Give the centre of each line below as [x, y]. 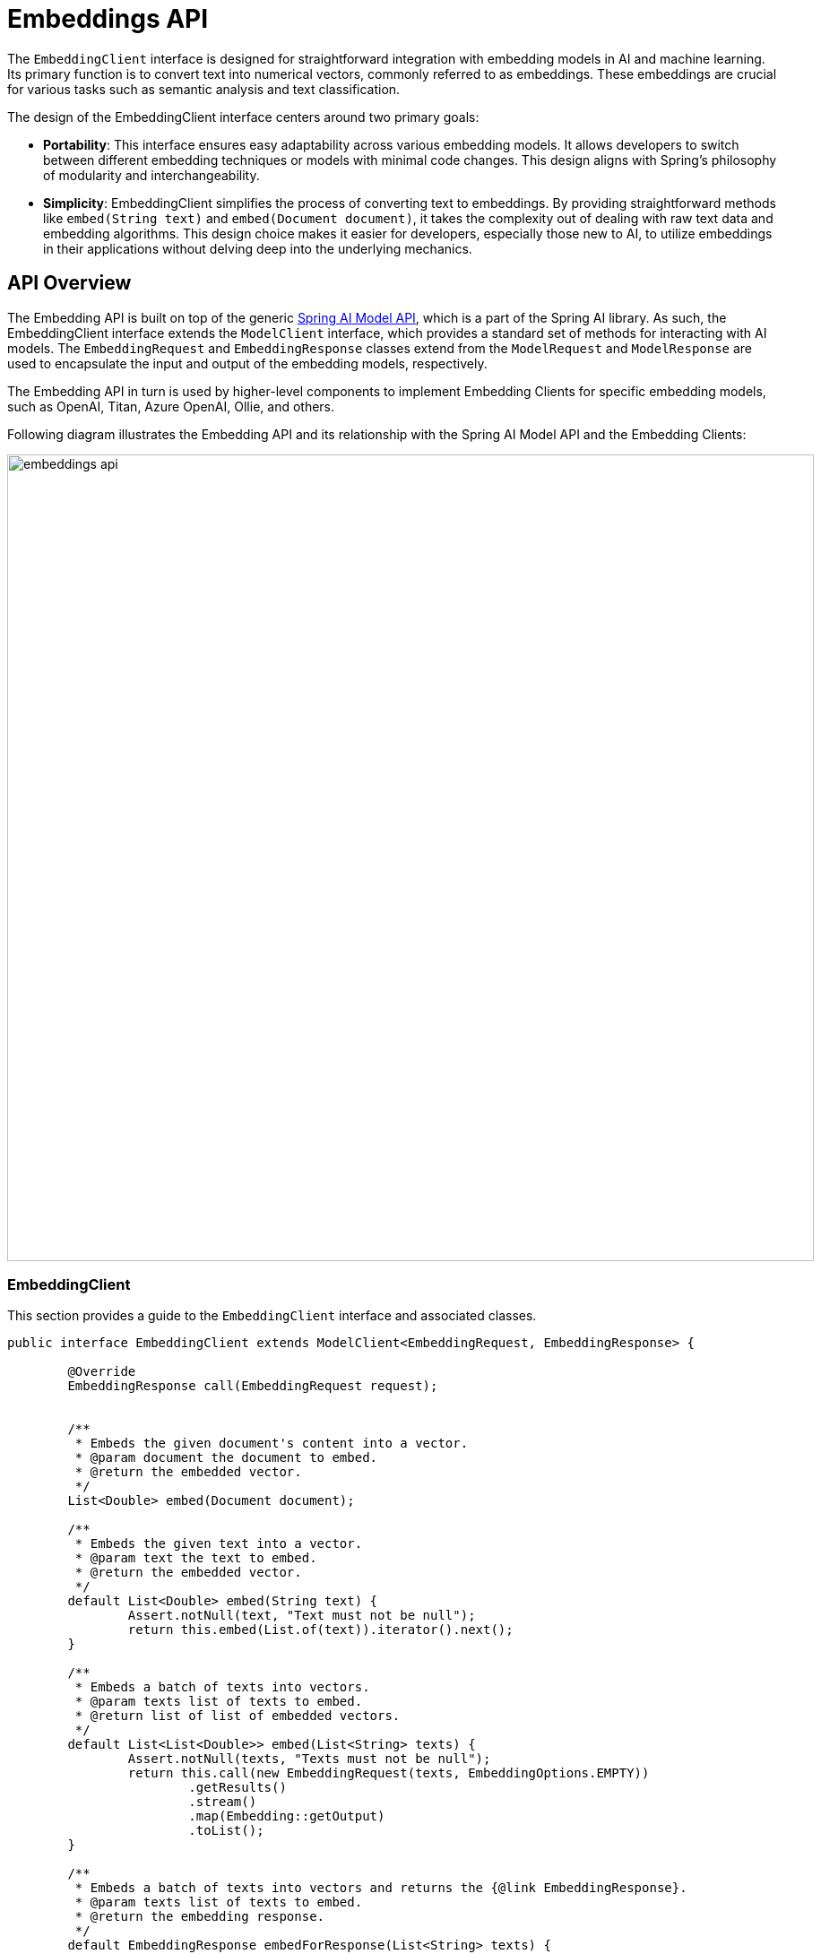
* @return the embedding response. [200, 1917]
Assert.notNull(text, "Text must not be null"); [302, 1616]
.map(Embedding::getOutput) [287, 1816]
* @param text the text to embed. [196, 1558]
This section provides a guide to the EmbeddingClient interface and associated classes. [272, 1316]
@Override [102, 1372]
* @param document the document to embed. [226, 1458]
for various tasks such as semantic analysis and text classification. [204, 89]
